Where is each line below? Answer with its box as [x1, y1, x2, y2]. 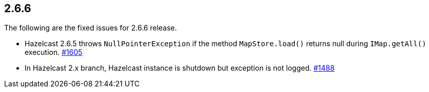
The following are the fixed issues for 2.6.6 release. [4, 23, 177, 33]
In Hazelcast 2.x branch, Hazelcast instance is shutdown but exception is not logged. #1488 [25, 64, 335, 73]
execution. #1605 [25, 48, 83, 57]
